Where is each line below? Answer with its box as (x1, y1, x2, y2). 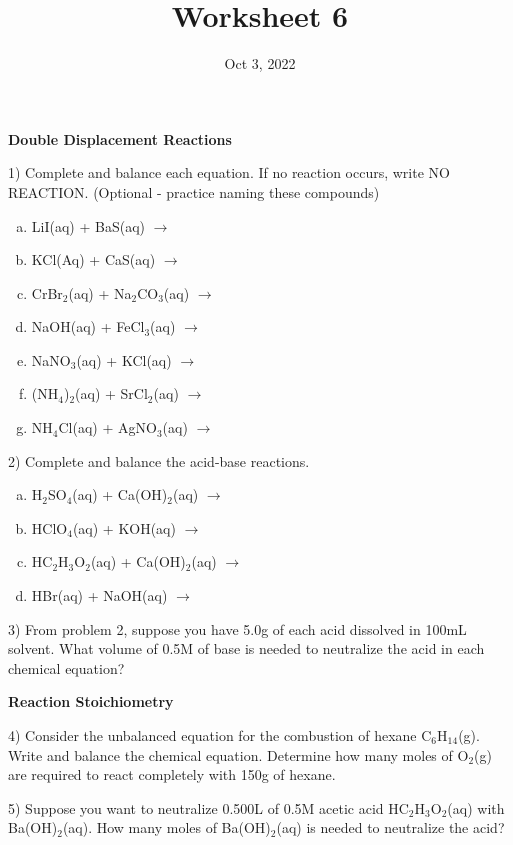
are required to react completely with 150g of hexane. (8, 764, 336, 785)
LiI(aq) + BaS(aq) (31, 215, 145, 236)
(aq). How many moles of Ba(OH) (62, 817, 271, 838)
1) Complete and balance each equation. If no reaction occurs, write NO (8, 162, 450, 183)
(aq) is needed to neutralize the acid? (276, 817, 505, 838)
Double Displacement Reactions (8, 128, 232, 149)
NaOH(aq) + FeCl (31, 316, 145, 337)
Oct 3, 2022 (224, 53, 296, 74)
